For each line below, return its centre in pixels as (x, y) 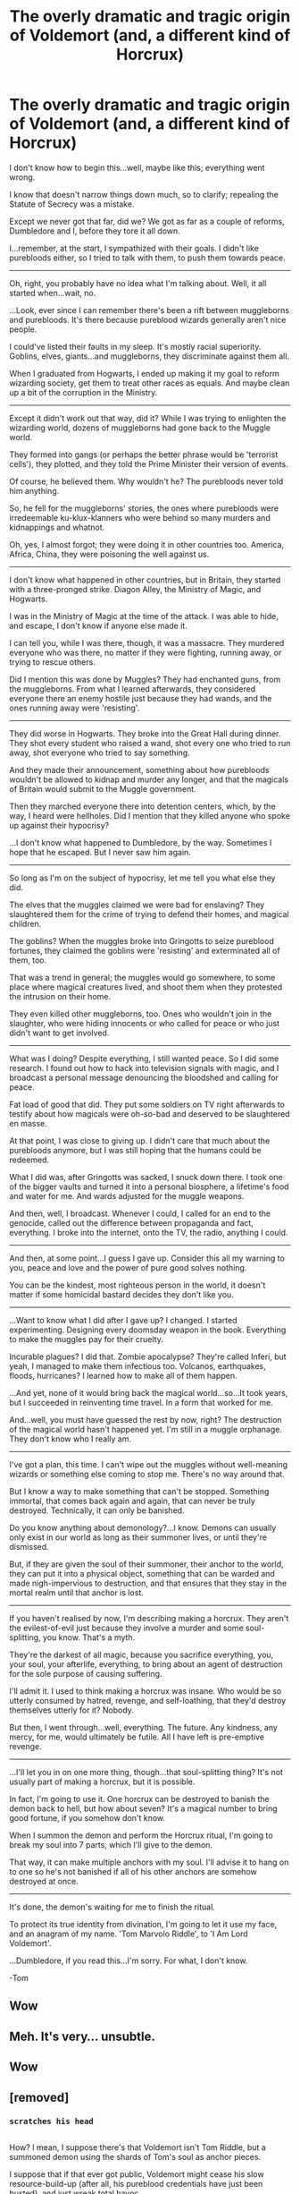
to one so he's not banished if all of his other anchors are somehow (133, 1871)
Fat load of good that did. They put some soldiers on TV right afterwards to (147, 1104)
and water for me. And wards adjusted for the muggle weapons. (127, 1195)
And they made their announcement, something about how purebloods (139, 770)
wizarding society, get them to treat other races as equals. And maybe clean (150, 383)
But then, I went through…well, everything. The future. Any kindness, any (144, 1727)
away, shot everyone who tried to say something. (100, 753)
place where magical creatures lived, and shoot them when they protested (146, 987)
